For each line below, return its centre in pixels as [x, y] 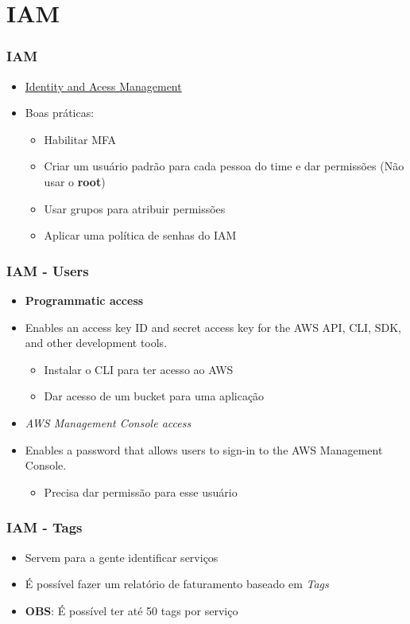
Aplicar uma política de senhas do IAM [140, 235]
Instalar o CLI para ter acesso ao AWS [139, 369]
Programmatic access [84, 300]
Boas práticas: [60, 113]
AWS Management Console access [108, 422]
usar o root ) [75, 181]
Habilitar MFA [80, 139]
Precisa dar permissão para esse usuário [141, 491]
